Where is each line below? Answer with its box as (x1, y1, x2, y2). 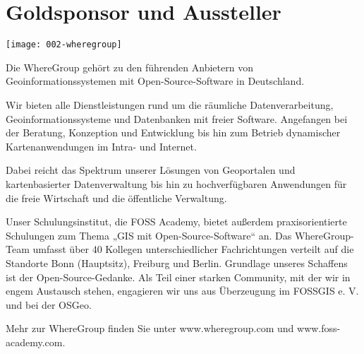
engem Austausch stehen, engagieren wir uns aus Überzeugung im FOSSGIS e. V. (6, 283, 359, 298)
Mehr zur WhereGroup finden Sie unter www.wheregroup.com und (6, 321, 294, 336)
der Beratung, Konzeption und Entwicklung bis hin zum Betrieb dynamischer (6, 125, 341, 140)
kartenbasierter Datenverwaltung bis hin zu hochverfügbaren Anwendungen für (6, 176, 347, 191)
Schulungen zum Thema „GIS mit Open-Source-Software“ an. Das (6, 228, 292, 242)
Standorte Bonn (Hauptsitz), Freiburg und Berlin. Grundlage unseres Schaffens (6, 255, 348, 270)
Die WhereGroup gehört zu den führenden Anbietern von (6, 59, 253, 74)
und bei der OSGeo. (6, 297, 92, 312)
